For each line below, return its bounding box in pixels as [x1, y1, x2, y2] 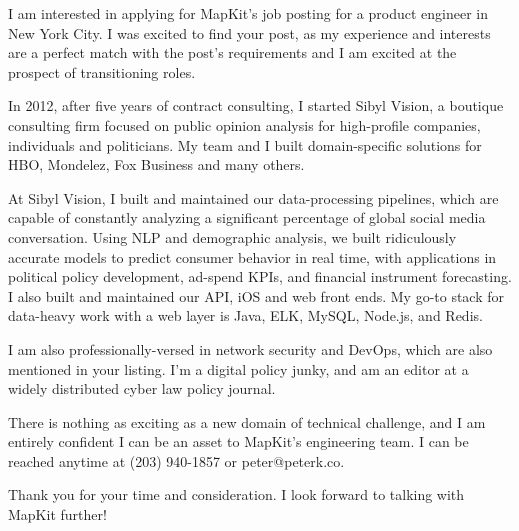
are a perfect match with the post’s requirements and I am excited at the [8, 42, 457, 63]
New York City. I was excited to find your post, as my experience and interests [8, 22, 491, 43]
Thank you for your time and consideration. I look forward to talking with [8, 484, 465, 505]
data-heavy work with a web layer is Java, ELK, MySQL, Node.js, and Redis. [8, 305, 483, 326]
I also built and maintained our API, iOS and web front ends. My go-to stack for [8, 285, 505, 306]
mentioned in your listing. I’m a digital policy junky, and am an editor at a [8, 358, 469, 379]
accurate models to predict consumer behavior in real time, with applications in [8, 246, 497, 267]
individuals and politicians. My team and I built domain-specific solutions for [8, 134, 482, 155]
